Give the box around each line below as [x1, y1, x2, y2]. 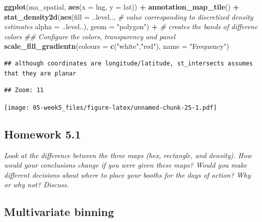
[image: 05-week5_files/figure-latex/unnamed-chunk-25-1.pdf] [4, 104, 217, 111]
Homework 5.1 [4, 126, 81, 141]
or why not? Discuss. [4, 179, 69, 190]
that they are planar [4, 69, 77, 77]
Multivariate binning [4, 204, 114, 219]
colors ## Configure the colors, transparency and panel [4, 31, 175, 41]
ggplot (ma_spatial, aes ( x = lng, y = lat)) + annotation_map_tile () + [4, 2, 239, 12]
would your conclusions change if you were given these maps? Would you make [4, 160, 247, 170]
